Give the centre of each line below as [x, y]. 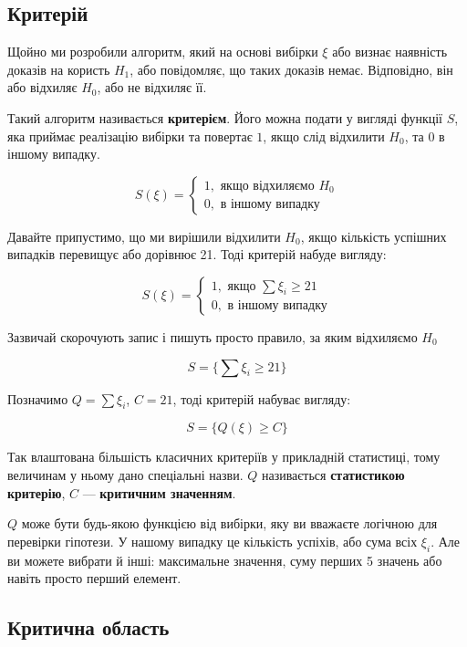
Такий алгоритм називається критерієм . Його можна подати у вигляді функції [225, 117]
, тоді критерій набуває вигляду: [262, 398]
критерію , [36, 492]
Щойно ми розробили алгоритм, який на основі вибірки [163, 52]
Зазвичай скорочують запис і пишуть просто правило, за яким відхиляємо [213, 336]
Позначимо [38, 398]
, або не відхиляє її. [152, 87]
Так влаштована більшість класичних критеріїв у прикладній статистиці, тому [224, 457]
